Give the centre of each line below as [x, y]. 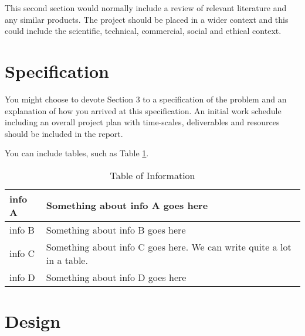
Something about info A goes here [127, 205]
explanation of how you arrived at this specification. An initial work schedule [143, 110]
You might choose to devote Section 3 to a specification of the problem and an [146, 99]
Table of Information [152, 175]
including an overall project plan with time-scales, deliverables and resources [142, 122]
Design [33, 321]
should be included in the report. [64, 133]
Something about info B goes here [116, 229]
